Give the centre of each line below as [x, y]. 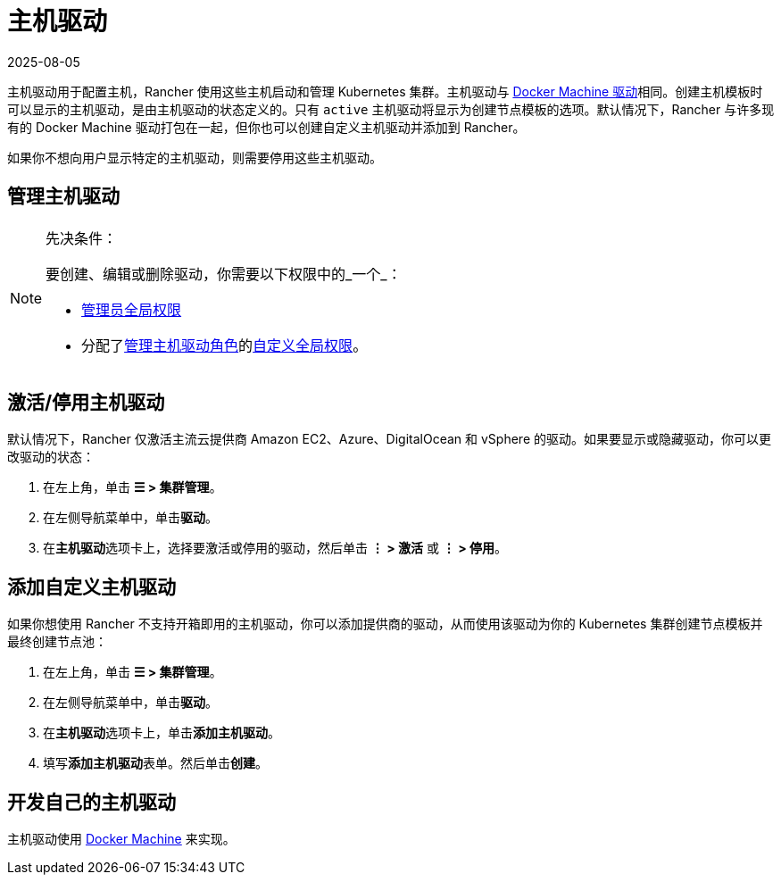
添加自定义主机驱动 [91, 587]
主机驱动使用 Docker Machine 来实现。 [121, 839]
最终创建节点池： [57, 642]
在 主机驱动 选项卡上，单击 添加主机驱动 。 [162, 733]
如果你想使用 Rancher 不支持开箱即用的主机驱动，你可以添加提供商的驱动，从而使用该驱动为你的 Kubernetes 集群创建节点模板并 [385, 624]
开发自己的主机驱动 [91, 802]
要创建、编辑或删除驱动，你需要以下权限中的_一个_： [224, 274]
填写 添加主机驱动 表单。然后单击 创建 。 [155, 763]
